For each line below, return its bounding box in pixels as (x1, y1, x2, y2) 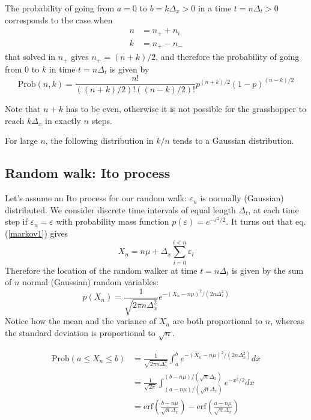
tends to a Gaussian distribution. (172, 134, 294, 147)
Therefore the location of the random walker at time (5, 264, 198, 276)
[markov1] (8, 227, 44, 240)
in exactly (45, 114, 81, 126)
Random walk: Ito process (5, 164, 171, 182)
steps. (91, 114, 113, 126)
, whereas (270, 315, 305, 327)
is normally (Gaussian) (200, 192, 284, 204)
